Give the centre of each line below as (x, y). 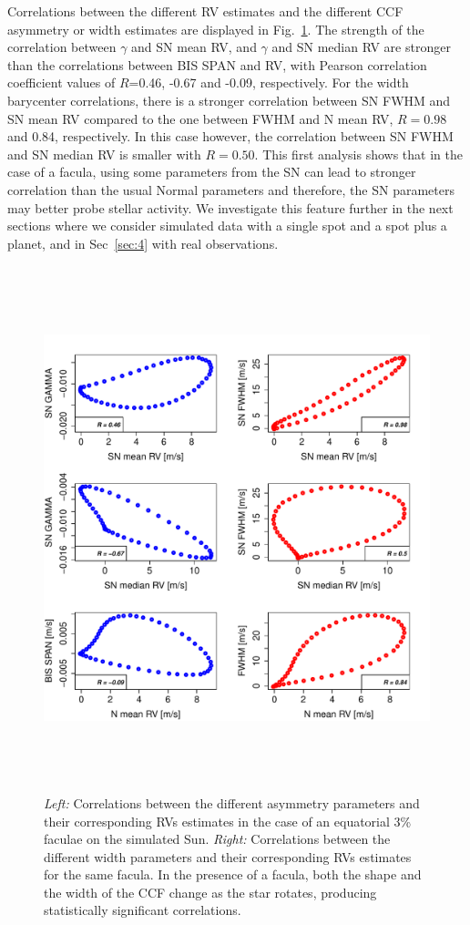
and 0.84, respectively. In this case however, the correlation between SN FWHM (230, 136)
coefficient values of (61, 82)
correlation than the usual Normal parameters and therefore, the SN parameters (231, 189)
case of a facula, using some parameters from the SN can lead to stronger (212, 172)
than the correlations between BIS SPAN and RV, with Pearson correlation (217, 64)
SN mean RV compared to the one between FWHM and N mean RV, (200, 118)
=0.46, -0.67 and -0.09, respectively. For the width (269, 82)
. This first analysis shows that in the (358, 154)
